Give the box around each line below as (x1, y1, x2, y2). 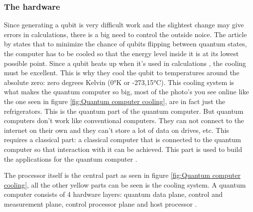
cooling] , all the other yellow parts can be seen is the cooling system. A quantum (4, 179, 246, 190)
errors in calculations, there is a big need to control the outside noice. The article (4, 29, 247, 39)
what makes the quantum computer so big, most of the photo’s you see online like (4, 86, 249, 97)
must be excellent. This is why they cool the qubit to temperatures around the (4, 67, 239, 78)
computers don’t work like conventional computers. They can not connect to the (4, 115, 244, 126)
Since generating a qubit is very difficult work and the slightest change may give (4, 20, 244, 30)
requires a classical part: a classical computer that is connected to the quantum (4, 134, 241, 145)
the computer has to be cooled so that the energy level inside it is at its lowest (4, 48, 239, 58)
